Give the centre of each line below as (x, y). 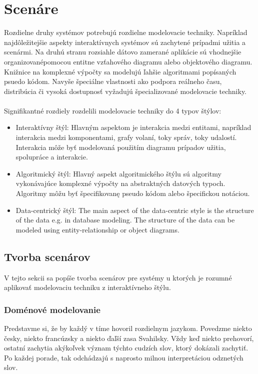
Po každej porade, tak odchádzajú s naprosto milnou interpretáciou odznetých (124, 357)
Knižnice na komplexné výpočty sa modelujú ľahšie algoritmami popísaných (120, 71)
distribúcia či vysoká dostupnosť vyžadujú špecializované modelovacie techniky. (125, 91)
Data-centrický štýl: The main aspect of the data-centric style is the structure (135, 210)
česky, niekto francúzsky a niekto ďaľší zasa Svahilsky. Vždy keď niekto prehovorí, (129, 338)
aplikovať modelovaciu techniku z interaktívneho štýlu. (87, 287)
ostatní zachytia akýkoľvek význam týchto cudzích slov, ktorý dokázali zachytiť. (126, 348)
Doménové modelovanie (52, 309)
